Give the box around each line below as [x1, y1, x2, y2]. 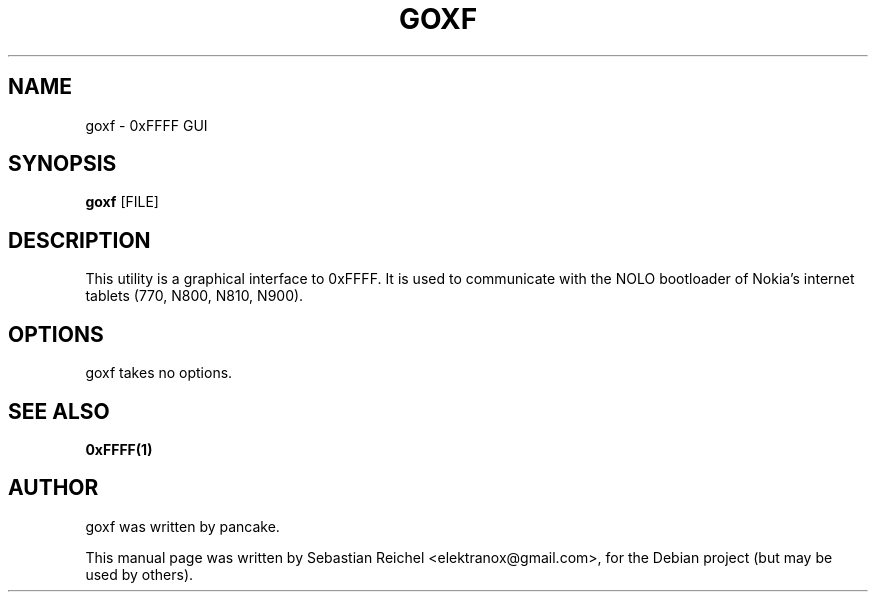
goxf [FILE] [85, 193, 159, 211]
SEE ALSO [8, 398, 110, 424]
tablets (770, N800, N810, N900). [85, 287, 304, 305]
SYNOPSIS [8, 151, 117, 177]
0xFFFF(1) [85, 440, 153, 458]
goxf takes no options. [85, 364, 233, 382]
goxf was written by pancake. [85, 517, 280, 535]
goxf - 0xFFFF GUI [85, 116, 208, 134]
